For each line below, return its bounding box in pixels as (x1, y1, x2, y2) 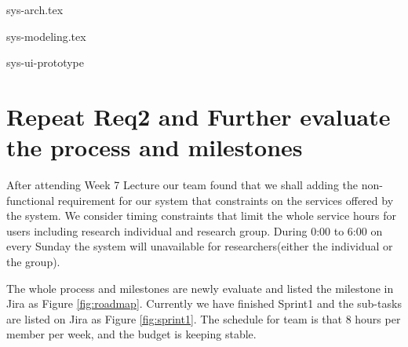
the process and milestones (6, 131, 303, 163)
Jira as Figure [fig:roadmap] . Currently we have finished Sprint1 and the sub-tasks (6, 295, 402, 312)
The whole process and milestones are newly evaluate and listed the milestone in (6, 279, 394, 296)
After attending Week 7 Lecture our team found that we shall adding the (6, 177, 359, 193)
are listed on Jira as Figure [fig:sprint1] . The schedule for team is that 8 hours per (6, 310, 401, 327)
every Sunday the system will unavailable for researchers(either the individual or (6, 238, 393, 254)
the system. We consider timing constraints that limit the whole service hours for (6, 207, 396, 224)
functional (6, 192, 55, 208)
